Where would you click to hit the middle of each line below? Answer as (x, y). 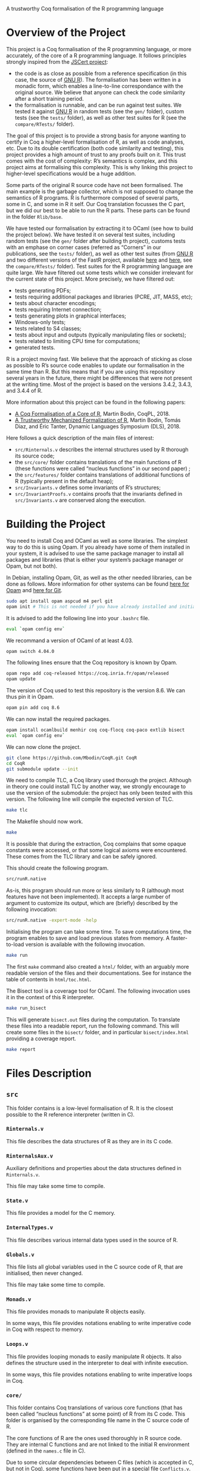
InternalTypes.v (30, 1228)
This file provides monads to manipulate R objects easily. (76, 1312)
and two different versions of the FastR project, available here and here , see (99, 260)
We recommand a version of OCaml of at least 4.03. (70, 640)
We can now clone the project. (44, 747)
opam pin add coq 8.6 (33, 708)
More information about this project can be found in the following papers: (96, 402)
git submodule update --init (42, 769)
